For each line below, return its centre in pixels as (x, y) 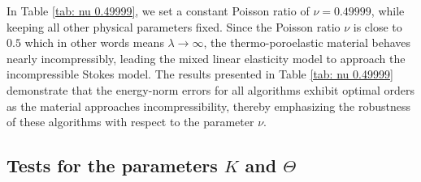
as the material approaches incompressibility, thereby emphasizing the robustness (209, 106)
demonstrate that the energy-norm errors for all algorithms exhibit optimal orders (210, 89)
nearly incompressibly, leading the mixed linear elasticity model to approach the (206, 58)
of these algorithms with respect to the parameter (130, 122)
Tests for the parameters (112, 165)
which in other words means (94, 42)
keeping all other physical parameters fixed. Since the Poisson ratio (174, 26)
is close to (378, 26)
